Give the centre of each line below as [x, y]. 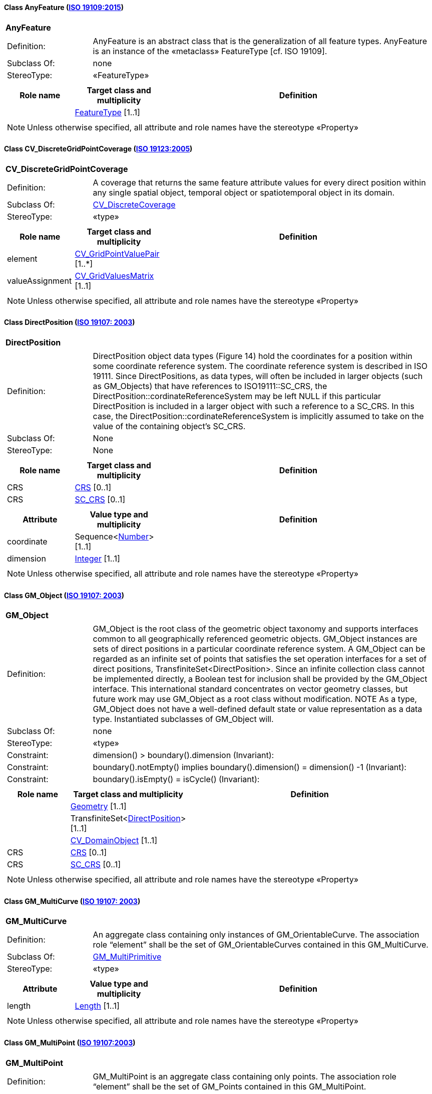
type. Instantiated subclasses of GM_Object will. [183, 719]
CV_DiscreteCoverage [134, 204]
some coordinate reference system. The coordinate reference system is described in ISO [260, 366]
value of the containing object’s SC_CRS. [169, 426]
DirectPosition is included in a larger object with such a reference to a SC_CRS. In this [254, 406]
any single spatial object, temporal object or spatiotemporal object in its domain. [244, 192]
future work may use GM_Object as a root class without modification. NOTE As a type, [255, 699]
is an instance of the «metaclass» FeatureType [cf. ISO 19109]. [210, 51]
